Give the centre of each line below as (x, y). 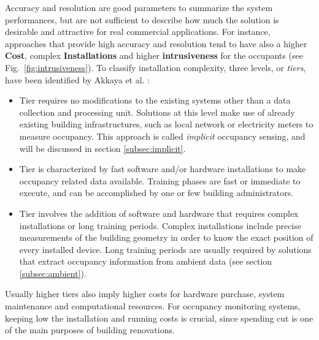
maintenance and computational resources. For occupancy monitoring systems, (153, 306)
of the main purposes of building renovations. (90, 330)
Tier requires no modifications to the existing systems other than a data (155, 100)
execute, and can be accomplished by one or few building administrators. (156, 193)
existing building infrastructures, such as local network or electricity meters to (166, 124)
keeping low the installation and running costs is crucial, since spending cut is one (159, 318)
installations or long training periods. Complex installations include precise (160, 225)
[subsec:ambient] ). (53, 273)
